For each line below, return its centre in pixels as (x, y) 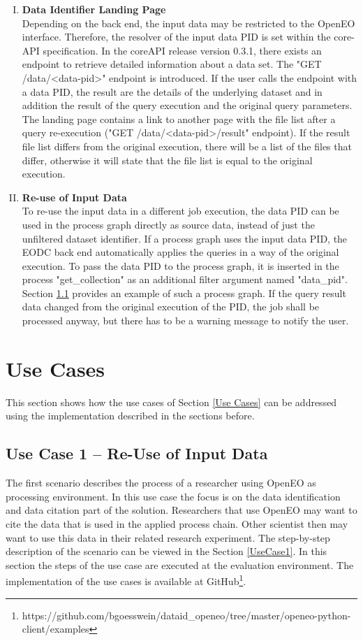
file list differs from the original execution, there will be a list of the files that (187, 146)
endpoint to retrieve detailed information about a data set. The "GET (172, 64)
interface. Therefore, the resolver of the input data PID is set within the (176, 37)
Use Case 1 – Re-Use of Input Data (137, 453)
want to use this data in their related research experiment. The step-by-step (168, 537)
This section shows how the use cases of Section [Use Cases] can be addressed (171, 402)
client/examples (55, 629)
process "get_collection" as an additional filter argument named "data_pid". (185, 279)
